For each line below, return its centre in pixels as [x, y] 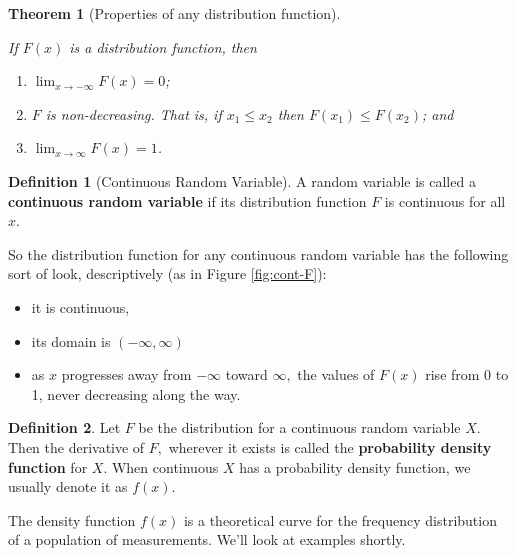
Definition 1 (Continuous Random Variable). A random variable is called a [242, 180]
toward [246, 374]
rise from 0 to [467, 374]
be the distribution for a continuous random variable [299, 427]
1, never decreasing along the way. [136, 393]
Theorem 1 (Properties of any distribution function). [174, 13]
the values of [336, 374]
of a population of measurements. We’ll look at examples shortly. [207, 539]
